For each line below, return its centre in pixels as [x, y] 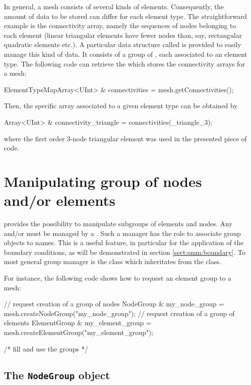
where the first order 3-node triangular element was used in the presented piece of [125, 138]
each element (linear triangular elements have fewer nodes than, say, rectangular [123, 35]
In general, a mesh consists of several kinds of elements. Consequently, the [114, 6]
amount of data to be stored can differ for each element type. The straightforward [125, 16]
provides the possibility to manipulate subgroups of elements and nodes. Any [118, 224]
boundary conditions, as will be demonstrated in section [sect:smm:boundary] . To [125, 252]
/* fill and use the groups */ [46, 348]
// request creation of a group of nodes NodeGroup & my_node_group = [114, 304]
